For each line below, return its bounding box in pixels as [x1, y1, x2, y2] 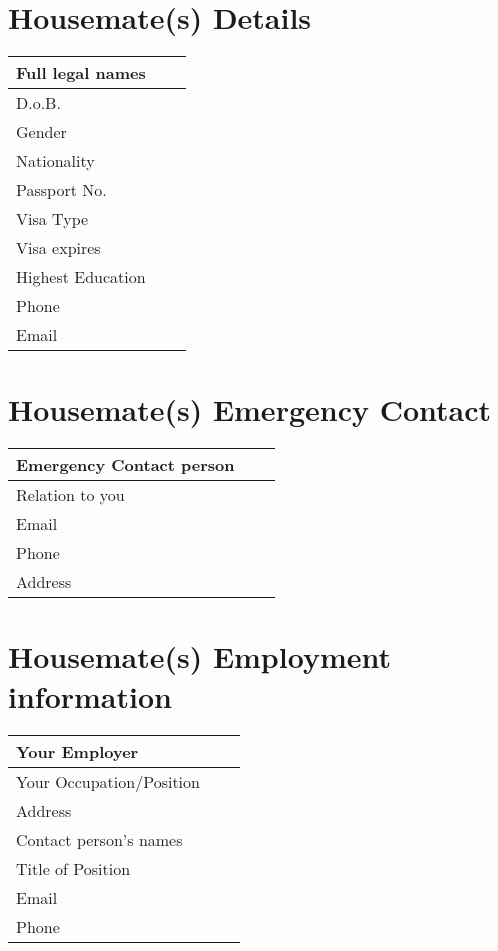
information [8, 675, 172, 716]
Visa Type [16, 207, 89, 231]
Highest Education [16, 265, 146, 289]
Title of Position [16, 856, 131, 880]
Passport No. [16, 178, 107, 202]
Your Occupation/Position [16, 769, 200, 793]
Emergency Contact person [16, 453, 235, 477]
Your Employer [16, 739, 139, 763]
